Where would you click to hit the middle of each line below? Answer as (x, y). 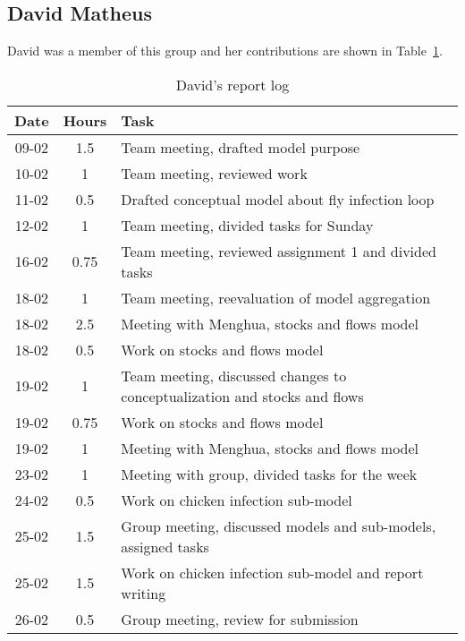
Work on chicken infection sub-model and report (272, 572)
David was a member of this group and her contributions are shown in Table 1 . (225, 51)
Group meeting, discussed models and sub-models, (279, 526)
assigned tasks (165, 546)
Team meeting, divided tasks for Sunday (247, 225)
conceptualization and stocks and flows (242, 396)
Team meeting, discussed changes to (234, 375)
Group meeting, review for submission (240, 619)
